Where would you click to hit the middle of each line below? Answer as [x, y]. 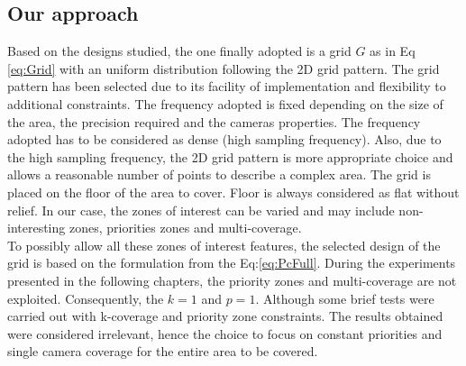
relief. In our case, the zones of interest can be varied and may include [201, 210]
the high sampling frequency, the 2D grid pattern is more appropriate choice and [230, 156]
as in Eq [393, 51]
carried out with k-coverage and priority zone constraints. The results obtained [225, 316]
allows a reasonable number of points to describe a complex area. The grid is [219, 174]
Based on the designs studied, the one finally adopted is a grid [179, 51]
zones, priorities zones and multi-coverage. [185, 228]
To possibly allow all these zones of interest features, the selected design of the [224, 245]
